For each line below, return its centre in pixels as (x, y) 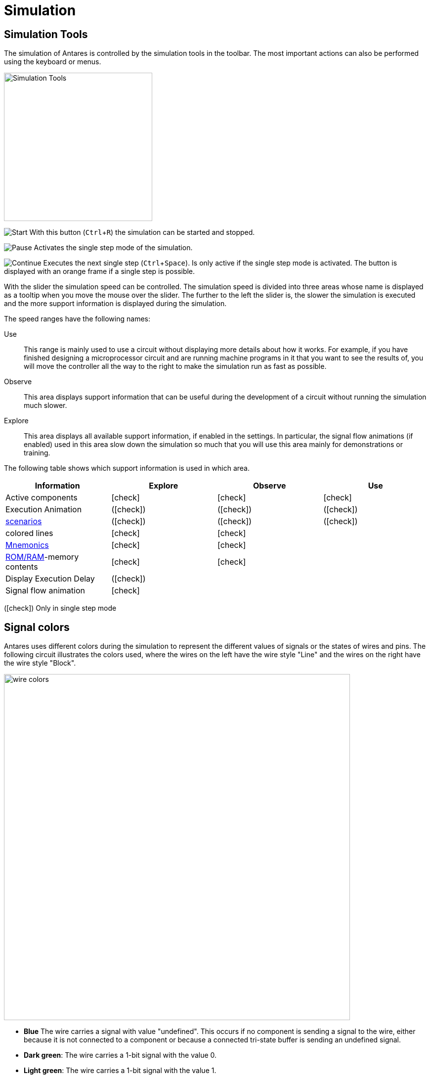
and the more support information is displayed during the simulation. (115, 304)
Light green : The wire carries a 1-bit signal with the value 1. (120, 1071)
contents (22, 567)
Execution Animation (44, 510)
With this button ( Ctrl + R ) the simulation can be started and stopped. (142, 232)
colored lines (29, 533)
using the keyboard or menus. (53, 62)
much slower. (45, 405)
